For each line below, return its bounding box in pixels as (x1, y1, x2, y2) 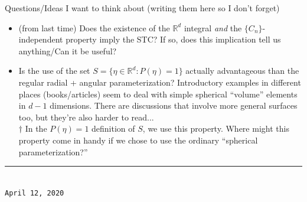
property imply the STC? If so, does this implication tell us (66, 33, 281, 45)
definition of (92, 122, 135, 135)
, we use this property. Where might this (142, 122, 289, 135)
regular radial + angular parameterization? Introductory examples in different (18, 76, 301, 88)
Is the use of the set (18, 64, 90, 77)
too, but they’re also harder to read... (18, 110, 154, 123)
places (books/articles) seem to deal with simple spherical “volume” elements (18, 87, 298, 100)
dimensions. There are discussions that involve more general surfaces (50, 99, 298, 112)
